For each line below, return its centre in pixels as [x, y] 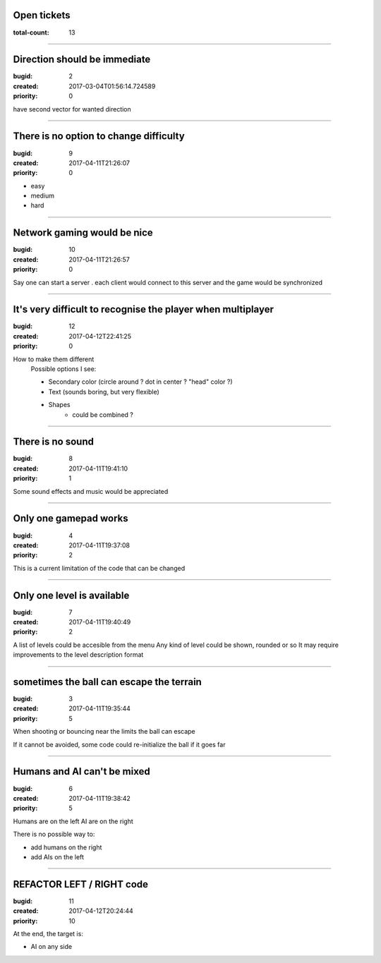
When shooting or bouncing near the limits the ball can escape [104, 732]
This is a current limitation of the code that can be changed [99, 568]
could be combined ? [103, 414]
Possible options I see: [64, 369]
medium [42, 196]
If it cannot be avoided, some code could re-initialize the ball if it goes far [119, 744]
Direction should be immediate [82, 60]
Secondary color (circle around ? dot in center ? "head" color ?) [140, 382]
